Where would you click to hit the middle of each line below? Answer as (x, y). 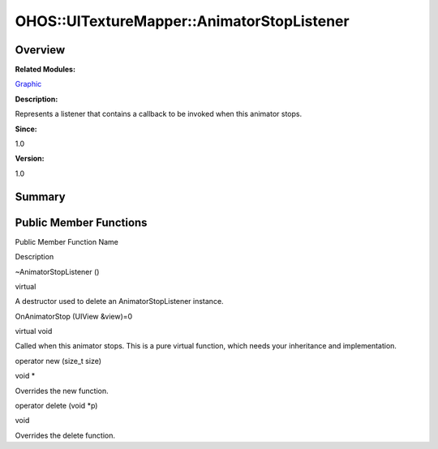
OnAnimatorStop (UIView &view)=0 (74, 316)
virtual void (34, 331)
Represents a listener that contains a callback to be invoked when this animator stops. (159, 114)
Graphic (28, 84)
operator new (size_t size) (58, 361)
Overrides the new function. (62, 391)
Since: (26, 129)
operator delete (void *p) (56, 406)
